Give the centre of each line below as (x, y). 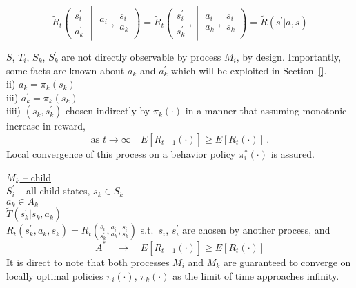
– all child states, (54, 191)
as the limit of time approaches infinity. (256, 275)
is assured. (293, 153)
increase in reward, (46, 126)
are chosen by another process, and (256, 230)
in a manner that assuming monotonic (266, 111)
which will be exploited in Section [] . (249, 70)
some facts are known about (66, 70)
